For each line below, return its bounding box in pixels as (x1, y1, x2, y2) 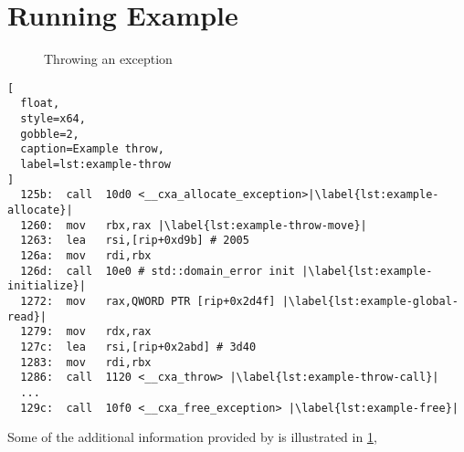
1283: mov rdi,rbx (20, 355, 152, 369)
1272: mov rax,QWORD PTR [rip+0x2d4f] (20, 294, 276, 308)
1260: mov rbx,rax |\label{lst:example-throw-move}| (20, 218, 367, 232)
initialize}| (7, 279, 86, 293)
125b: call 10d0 (20, 188, 132, 202)
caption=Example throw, (20, 142, 164, 156)
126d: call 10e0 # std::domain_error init (20, 264, 295, 278)
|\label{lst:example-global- (281, 294, 459, 308)
